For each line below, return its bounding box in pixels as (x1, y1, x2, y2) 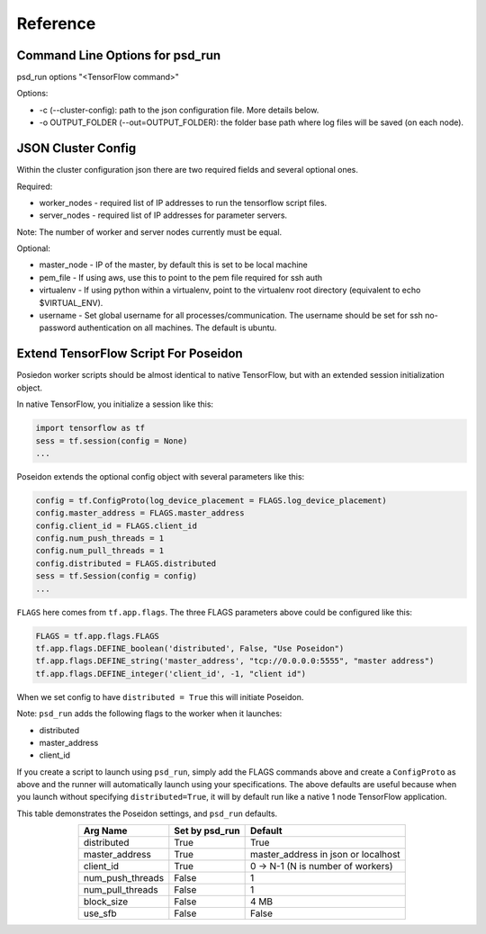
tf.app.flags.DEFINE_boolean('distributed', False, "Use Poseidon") (35, 643, 345, 653)
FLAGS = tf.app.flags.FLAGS (35, 631, 159, 641)
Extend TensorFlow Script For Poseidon (16, 346, 243, 362)
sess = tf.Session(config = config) (35, 571, 198, 581)
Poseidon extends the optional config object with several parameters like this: (16, 471, 305, 481)
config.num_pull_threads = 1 (35, 545, 165, 556)
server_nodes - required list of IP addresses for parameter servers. (39, 210, 288, 220)
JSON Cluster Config (16, 140, 137, 157)
